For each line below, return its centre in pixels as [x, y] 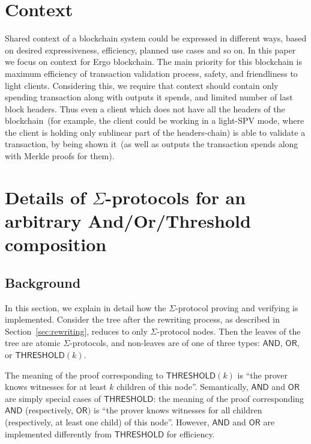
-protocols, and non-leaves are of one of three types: [165, 343]
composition [56, 244]
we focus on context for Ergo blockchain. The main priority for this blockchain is [153, 62]
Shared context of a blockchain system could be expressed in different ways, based [156, 38]
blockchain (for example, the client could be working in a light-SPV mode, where [155, 120]
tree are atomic [33, 343]
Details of [45, 197]
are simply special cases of [53, 398]
